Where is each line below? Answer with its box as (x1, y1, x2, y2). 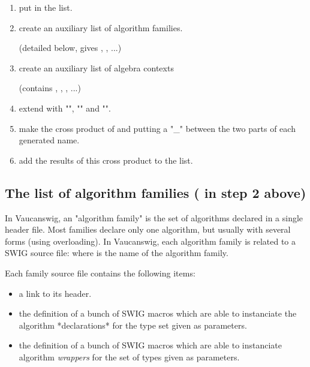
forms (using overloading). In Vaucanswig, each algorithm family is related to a (5, 234, 296, 247)
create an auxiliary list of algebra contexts (19, 61, 174, 74)
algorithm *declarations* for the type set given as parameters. (19, 318, 247, 331)
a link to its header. (19, 287, 92, 299)
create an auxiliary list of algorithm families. (19, 21, 183, 34)
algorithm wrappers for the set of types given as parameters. (19, 350, 240, 363)
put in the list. (19, 1, 73, 13)
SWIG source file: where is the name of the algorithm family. (5, 246, 228, 259)
